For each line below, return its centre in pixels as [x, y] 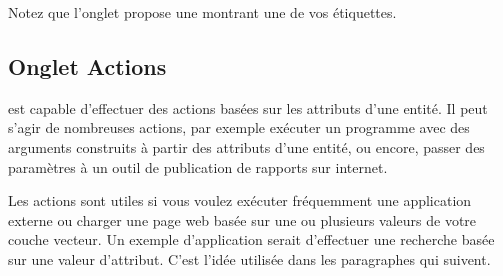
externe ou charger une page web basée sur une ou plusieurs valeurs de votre [242, 219]
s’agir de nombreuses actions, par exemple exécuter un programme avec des [239, 127]
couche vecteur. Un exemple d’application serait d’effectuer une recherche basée [251, 239]
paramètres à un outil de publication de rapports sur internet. [198, 166]
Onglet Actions [87, 65]
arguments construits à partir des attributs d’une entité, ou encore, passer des [246, 146]
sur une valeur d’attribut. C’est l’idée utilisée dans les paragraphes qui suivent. [249, 258]
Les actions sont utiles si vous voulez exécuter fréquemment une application [240, 200]
